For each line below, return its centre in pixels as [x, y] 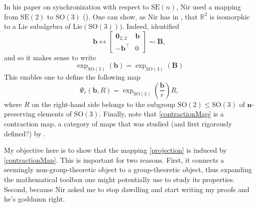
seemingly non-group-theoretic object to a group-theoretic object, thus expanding [128, 169]
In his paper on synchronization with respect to [76, 6]
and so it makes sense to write [50, 57]
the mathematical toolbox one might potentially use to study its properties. [120, 179]
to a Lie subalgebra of [37, 26]
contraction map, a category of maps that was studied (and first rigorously [118, 124]
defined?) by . [25, 133]
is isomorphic [230, 16]
